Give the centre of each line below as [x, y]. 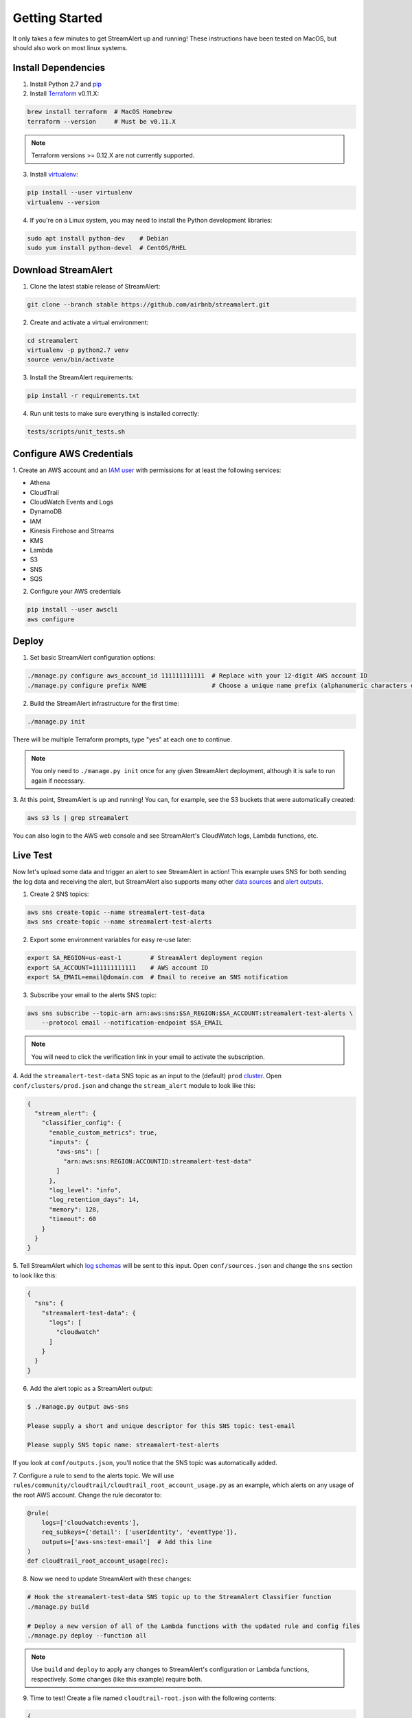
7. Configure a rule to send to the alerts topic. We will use [93, 1475]
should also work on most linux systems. [70, 47]
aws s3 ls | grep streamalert [78, 818]
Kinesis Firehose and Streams [72, 531]
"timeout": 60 [72, 1219]
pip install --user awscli [72, 610]
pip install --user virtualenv [80, 193]
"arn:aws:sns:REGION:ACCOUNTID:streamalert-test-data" [157, 1161]
